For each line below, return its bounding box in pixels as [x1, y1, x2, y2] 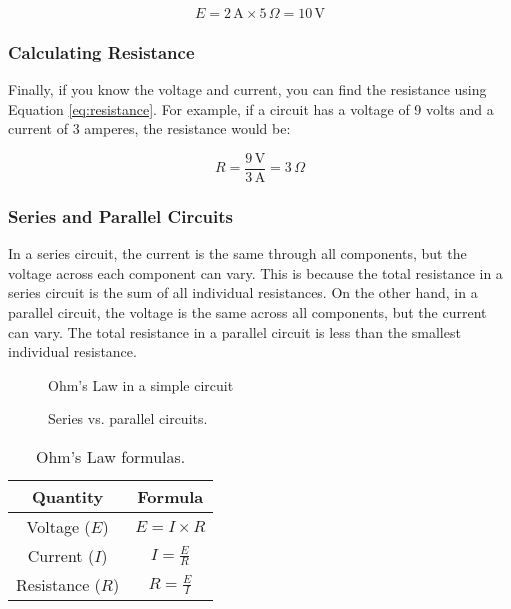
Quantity [31, 485, 104, 509]
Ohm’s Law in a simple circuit [48, 374, 234, 395]
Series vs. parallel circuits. [48, 408, 208, 429]
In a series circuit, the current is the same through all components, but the [8, 243, 467, 264]
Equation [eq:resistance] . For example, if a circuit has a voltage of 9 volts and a [8, 98, 494, 119]
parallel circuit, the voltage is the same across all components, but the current [8, 302, 487, 323]
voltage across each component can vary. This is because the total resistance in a [8, 262, 503, 283]
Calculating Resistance [8, 39, 195, 64]
